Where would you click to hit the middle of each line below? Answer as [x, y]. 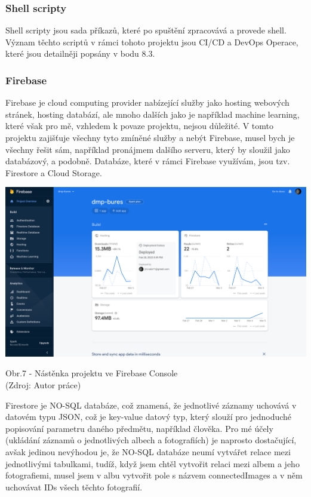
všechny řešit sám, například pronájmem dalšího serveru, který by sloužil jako [148, 149]
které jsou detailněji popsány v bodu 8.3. [80, 53]
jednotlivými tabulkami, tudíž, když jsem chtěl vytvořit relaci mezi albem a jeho [153, 463]
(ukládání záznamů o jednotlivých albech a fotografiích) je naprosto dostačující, [151, 440]
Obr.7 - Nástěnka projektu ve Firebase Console [92, 373]
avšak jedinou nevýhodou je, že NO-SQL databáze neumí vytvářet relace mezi [148, 452]
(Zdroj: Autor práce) [43, 385]
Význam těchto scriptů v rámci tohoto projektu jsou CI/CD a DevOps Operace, [152, 42]
